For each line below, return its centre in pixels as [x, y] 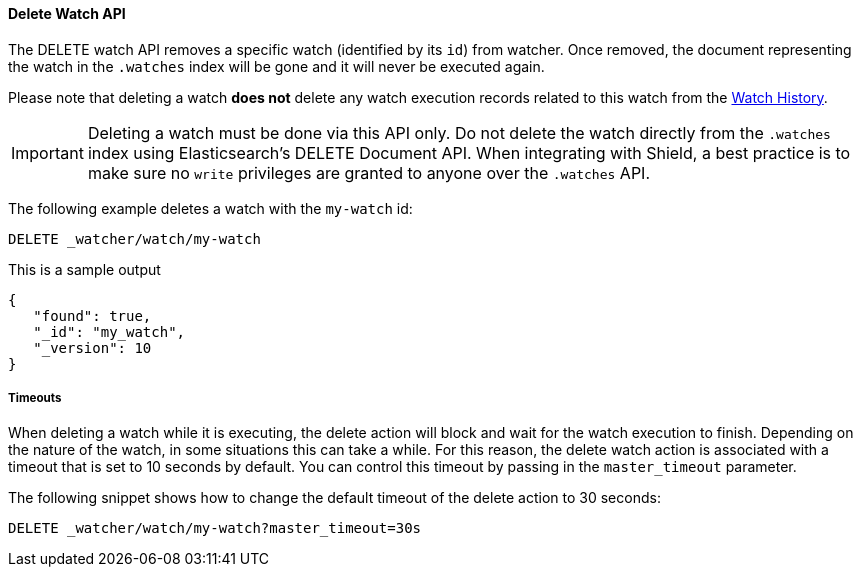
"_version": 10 [92, 347]
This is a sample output [84, 269]
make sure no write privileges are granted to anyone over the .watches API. [369, 172]
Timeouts [35, 398]
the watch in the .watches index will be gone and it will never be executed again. [276, 66]
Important [47, 152]
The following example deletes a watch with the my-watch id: [210, 208]
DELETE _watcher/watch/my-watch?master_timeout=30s [215, 528]
